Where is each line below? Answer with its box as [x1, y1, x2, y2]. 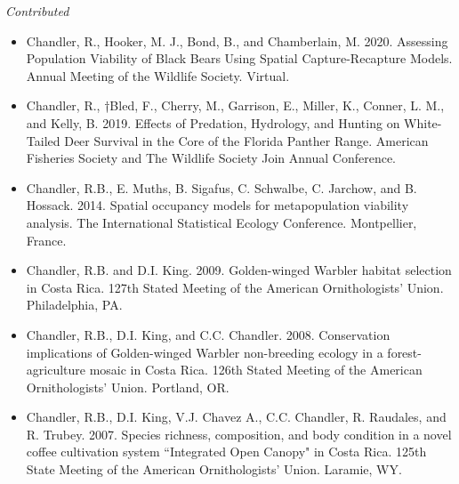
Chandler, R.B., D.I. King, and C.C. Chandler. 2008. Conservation [26, 325, 391, 343]
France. [26, 230, 67, 249]
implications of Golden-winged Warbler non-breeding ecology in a [26, 343, 383, 361]
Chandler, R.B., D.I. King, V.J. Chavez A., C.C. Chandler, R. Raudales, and [26, 407, 447, 426]
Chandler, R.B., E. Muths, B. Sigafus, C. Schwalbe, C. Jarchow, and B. [26, 178, 417, 197]
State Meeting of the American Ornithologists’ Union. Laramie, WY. [26, 460, 402, 479]
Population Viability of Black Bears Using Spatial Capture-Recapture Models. [26, 49, 453, 68]
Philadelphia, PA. [26, 295, 123, 314]
